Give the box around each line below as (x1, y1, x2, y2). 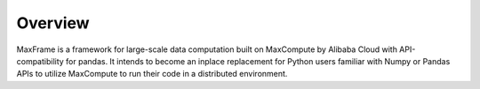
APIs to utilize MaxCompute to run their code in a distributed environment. (16, 69, 288, 79)
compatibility (16, 56, 64, 66)
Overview (16, 13, 90, 33)
